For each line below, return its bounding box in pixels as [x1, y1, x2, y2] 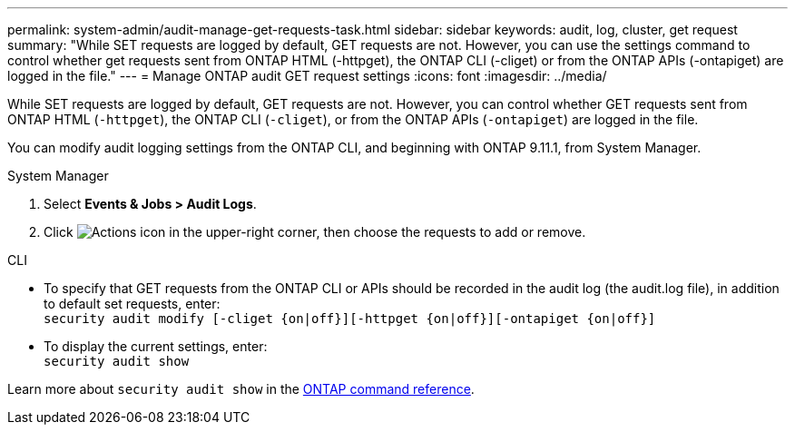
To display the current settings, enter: [44, 339, 268, 354]
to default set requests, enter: [44, 296, 221, 311]
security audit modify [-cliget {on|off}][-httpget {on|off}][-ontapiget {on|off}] [44, 311, 656, 326]
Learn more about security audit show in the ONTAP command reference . [7, 381, 475, 397]
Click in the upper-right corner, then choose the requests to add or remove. [44, 224, 586, 240]
